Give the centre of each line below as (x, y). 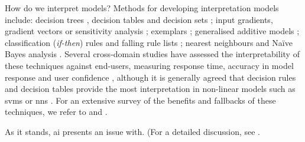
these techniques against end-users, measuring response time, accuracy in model (149, 65)
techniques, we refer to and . (56, 112)
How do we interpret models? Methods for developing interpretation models (142, 8)
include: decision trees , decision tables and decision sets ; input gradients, (139, 19)
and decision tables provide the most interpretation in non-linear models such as (150, 89)
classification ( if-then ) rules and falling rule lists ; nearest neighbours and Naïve (149, 42)
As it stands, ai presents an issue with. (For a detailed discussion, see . (133, 131)
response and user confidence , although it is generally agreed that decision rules (150, 77)
